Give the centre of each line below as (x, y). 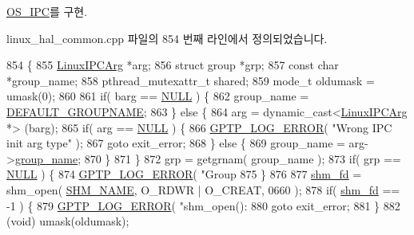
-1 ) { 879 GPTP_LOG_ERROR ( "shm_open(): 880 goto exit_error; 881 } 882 (203, 205)
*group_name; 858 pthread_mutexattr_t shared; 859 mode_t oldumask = (191, 80)
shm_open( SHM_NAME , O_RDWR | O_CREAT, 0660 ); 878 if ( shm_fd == (203, 189)
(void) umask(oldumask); (68, 221)
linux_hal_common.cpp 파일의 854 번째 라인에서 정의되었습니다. (167, 38)
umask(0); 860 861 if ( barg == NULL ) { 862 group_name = (158, 96)
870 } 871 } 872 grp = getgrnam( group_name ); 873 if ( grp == (243, 158)
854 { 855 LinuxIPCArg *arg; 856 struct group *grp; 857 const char (173, 65)
